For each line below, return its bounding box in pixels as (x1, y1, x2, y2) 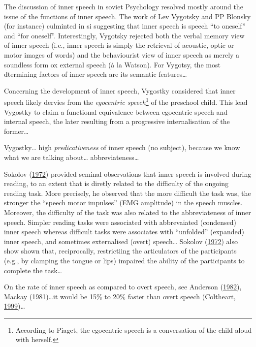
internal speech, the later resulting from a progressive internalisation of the (4, 116, 230, 126)
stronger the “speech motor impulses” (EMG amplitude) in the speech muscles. (4, 197, 243, 208)
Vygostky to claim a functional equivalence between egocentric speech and (4, 106, 227, 117)
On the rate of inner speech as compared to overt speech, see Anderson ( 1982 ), (4, 282, 242, 292)
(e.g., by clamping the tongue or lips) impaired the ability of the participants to (4, 255, 245, 265)
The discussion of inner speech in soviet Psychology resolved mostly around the (4, 1, 243, 11)
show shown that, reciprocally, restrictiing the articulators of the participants (4, 246, 237, 256)
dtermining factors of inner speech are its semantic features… (4, 69, 187, 79)
